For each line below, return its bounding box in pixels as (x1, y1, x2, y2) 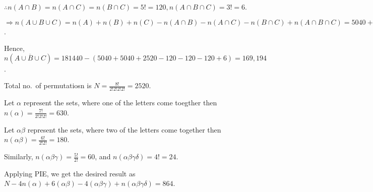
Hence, (4, 43, 25, 53)
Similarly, (4, 151, 33, 162)
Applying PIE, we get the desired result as (4, 168, 136, 178)
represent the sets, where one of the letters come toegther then (23, 97, 217, 108)
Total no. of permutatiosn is (4, 80, 92, 91)
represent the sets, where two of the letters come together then (27, 124, 221, 135)
